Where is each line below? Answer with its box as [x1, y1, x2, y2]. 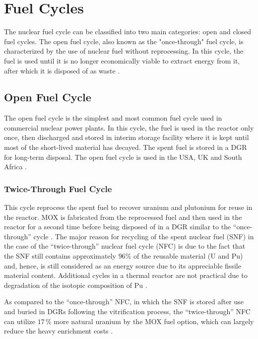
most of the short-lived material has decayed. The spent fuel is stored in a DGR [4, 142, 247, 152]
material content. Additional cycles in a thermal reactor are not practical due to [4, 270, 248, 280]
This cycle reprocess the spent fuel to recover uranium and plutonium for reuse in [4, 202, 253, 212]
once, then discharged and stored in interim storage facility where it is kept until [4, 132, 249, 142]
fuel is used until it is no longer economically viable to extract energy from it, [4, 55, 240, 66]
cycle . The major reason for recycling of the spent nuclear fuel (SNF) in [33, 231, 254, 241]
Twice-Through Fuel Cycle [4, 182, 112, 195]
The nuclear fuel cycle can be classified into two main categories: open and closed [4, 26, 252, 37]
